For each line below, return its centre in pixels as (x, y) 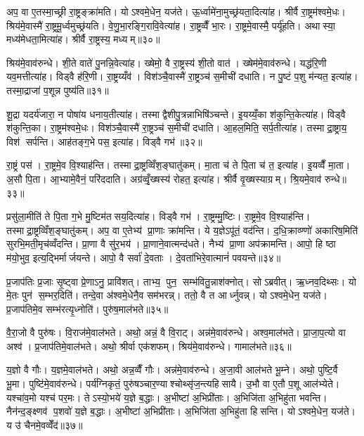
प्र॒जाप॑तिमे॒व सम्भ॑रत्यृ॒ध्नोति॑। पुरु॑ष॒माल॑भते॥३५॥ (87, 308)
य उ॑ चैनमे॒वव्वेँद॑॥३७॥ (45, 424)
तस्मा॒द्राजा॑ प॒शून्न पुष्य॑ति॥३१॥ (58, 90)
